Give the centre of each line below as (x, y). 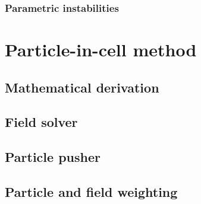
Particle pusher (53, 157)
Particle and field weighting (91, 191)
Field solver (41, 122)
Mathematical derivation (82, 87)
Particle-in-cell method (101, 50)
